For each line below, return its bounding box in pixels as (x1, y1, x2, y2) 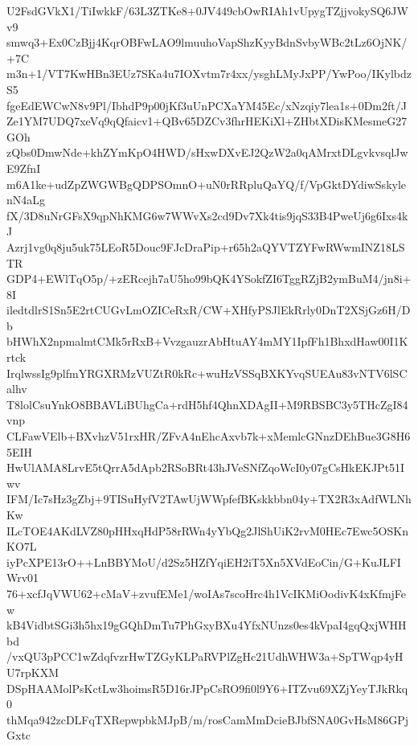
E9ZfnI (6, 159, 41, 176)
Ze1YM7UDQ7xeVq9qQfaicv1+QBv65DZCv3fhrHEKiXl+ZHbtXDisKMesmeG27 (6, 113, 408, 129)
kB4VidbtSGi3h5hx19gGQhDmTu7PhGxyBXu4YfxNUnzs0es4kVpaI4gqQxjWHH (6, 617, 407, 633)
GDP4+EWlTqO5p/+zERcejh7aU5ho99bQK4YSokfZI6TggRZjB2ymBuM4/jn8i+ (6, 270, 412, 287)
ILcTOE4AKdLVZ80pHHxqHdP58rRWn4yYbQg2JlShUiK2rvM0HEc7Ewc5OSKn (6, 522, 408, 539)
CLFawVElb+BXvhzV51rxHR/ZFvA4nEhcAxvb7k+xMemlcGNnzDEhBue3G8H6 (6, 428, 411, 445)
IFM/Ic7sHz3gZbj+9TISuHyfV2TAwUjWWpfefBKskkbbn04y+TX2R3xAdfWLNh (6, 490, 412, 507)
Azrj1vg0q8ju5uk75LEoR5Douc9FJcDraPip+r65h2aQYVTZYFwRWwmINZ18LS (6, 238, 405, 255)
